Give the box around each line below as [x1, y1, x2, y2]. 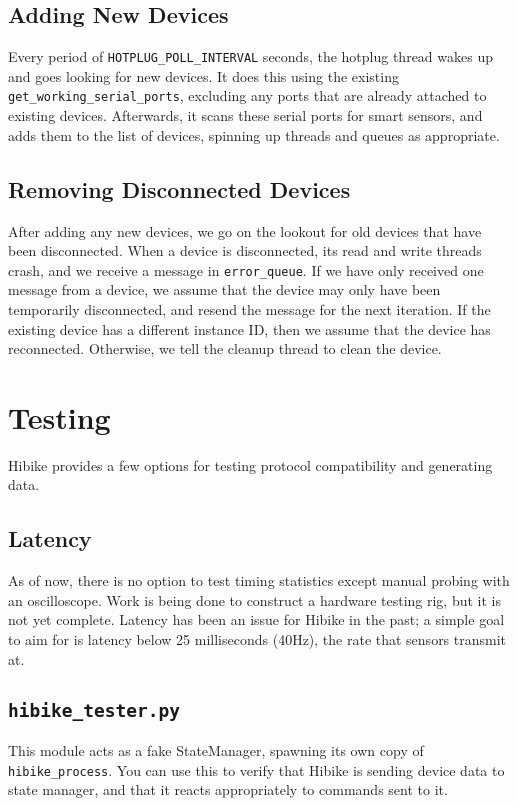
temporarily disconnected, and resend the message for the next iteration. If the [8, 298, 491, 319]
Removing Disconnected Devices [8, 173, 351, 204]
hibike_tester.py [8, 699, 180, 721]
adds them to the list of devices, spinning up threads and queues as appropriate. [8, 124, 500, 145]
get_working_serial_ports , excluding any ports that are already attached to [8, 85, 487, 106]
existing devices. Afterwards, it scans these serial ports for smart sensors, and [8, 105, 483, 126]
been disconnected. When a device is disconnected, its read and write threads [8, 240, 482, 261]
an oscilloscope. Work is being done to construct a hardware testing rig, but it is [8, 589, 501, 610]
